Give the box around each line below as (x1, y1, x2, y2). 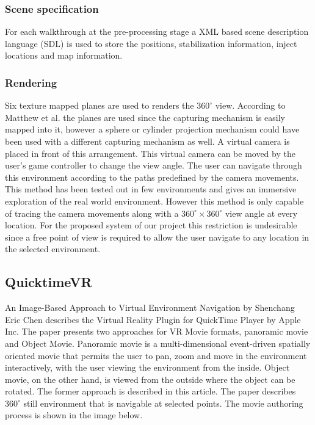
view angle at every (225, 206, 298, 219)
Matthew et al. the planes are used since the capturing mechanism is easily (5, 111, 285, 123)
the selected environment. (5, 242, 101, 255)
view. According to (215, 99, 286, 112)
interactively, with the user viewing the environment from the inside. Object (5, 361, 290, 374)
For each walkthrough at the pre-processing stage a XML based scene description (5, 25, 309, 38)
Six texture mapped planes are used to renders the (5, 99, 194, 112)
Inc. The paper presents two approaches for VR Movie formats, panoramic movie (5, 325, 308, 338)
